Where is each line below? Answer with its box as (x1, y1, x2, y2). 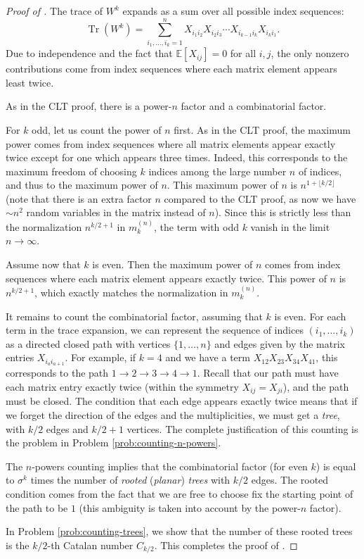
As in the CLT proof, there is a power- (6, 99, 172, 113)
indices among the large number (148, 163, 287, 178)
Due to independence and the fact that (6, 46, 173, 61)
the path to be (6, 500, 68, 515)
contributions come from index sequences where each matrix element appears (6, 61, 337, 76)
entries (6, 350, 34, 365)
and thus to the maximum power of (6, 177, 158, 192)
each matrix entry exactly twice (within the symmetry (6, 379, 239, 394)
